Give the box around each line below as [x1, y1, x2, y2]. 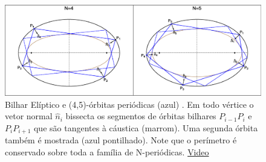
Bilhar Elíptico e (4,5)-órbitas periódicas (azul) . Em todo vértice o [5, 98, 254, 110]
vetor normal [5, 110, 53, 122]
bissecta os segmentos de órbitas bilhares [65, 110, 216, 122]
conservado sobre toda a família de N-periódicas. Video [5, 145, 209, 158]
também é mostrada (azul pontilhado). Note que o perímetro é [5, 134, 237, 146]
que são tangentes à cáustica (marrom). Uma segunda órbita [33, 121, 258, 134]
